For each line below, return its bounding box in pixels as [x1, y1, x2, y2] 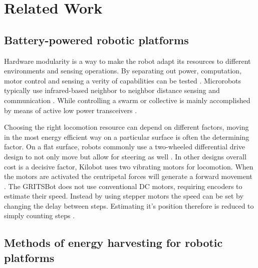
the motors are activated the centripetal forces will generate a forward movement [4, 171, 252, 182]
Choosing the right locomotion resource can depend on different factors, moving [4, 122, 249, 132]
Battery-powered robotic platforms [4, 32, 189, 47]
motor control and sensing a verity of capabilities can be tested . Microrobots [4, 75, 241, 85]
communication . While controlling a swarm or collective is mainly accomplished [4, 95, 250, 105]
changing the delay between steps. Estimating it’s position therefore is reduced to [4, 200, 254, 211]
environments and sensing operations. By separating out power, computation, [4, 65, 242, 76]
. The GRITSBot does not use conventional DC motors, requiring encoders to [4, 181, 242, 191]
